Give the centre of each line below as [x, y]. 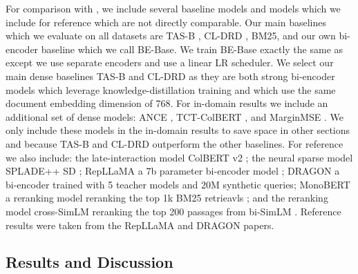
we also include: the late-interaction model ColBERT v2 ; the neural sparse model [179, 157]
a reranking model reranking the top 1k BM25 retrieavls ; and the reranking [167, 198]
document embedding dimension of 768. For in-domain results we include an [167, 103]
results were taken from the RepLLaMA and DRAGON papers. [140, 225]
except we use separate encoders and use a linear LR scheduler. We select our [170, 62]
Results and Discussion [89, 262]
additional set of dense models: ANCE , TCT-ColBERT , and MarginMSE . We [175, 116]
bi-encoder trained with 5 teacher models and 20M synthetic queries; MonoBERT [178, 184]
